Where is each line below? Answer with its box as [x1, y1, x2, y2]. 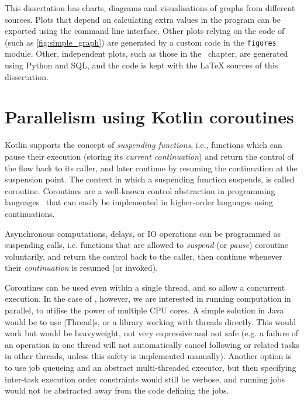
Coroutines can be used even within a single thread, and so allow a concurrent [5, 281, 285, 293]
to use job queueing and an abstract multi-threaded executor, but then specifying [5, 361, 296, 374]
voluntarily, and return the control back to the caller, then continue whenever [5, 250, 282, 262]
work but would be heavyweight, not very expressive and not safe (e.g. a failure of [5, 327, 299, 339]
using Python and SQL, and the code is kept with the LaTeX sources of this [5, 59, 278, 71]
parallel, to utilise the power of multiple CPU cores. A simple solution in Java [5, 304, 284, 316]
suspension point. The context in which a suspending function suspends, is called [5, 173, 295, 185]
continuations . [5, 207, 55, 219]
